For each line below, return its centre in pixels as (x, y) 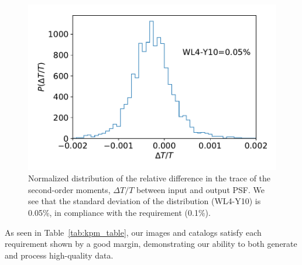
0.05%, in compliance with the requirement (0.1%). (119, 213)
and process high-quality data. (59, 255)
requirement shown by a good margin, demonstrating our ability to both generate (151, 244)
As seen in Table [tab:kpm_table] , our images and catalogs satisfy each (133, 232)
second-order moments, (69, 189)
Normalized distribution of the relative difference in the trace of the (150, 178)
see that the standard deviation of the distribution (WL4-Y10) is (145, 201)
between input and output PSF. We (200, 189)
